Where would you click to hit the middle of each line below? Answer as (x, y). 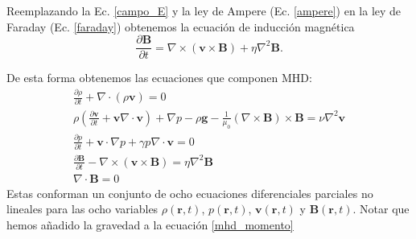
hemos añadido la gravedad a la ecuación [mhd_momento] (150, 225)
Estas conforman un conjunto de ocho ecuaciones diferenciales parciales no (190, 193)
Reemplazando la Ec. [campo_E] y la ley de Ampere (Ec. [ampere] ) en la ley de (204, 10)
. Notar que (381, 209)
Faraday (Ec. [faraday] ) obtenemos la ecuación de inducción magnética (181, 26)
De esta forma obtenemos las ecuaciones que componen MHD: (159, 78)
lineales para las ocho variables (82, 209)
